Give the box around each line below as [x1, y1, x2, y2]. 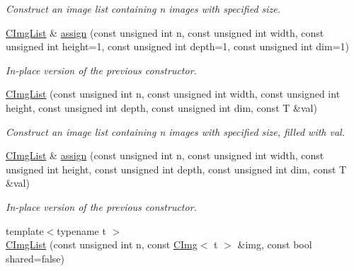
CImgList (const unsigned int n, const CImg [6, 237, 198, 252]
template [6, 223, 44, 238]
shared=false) [6, 250, 65, 265]
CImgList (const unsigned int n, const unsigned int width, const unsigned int [6, 86, 341, 101]
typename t [57, 223, 106, 238]
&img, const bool [237, 237, 312, 252]
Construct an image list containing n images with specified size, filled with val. [6, 124, 345, 139]
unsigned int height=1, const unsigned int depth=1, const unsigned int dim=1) [6, 39, 350, 54]
